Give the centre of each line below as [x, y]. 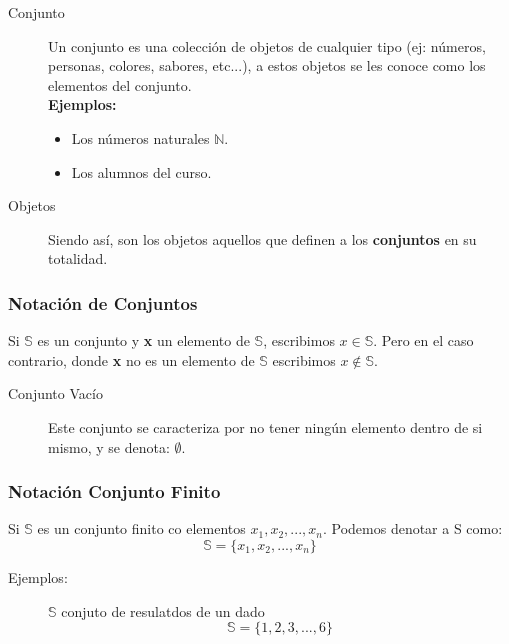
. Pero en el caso [423, 340]
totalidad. [78, 258]
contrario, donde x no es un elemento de [131, 359]
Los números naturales [140, 137]
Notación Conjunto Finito [114, 491]
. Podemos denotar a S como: [412, 528]
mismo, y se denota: [109, 446]
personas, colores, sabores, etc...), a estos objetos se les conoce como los [267, 65]
